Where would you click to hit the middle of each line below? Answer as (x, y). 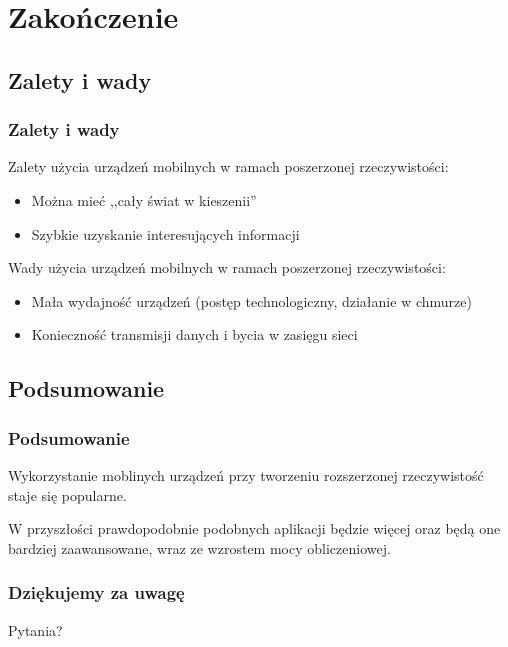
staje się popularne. (67, 494)
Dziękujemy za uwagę (96, 592)
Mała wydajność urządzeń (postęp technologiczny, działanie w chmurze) (251, 300)
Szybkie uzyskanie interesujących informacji (165, 233)
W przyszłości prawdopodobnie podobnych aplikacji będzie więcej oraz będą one (254, 528)
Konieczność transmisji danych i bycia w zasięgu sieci (194, 334)
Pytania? (35, 629)
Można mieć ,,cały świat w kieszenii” (144, 199)
